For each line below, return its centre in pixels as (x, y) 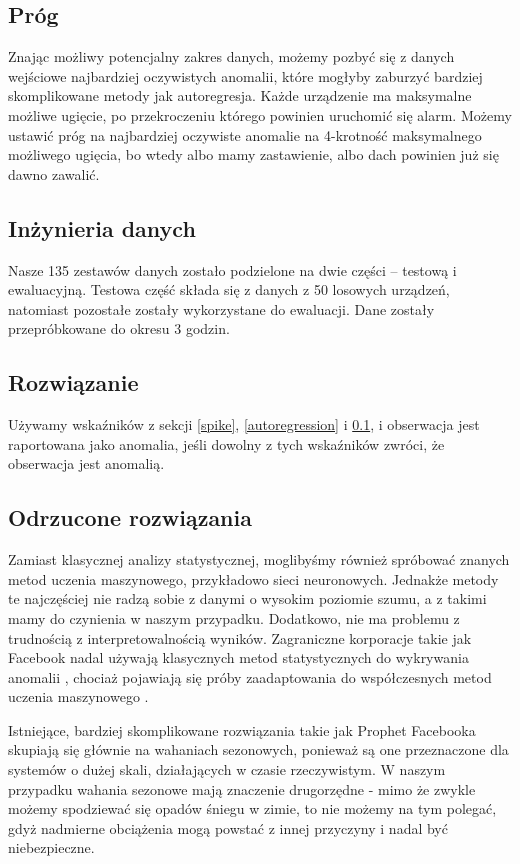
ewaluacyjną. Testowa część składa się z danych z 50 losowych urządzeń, (229, 289)
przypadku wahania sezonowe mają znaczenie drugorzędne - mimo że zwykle (242, 788)
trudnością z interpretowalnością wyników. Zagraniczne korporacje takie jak (240, 637)
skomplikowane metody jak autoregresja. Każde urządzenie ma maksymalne (240, 95)
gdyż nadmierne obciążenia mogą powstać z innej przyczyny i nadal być (228, 827)
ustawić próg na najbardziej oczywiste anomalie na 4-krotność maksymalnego (245, 134)
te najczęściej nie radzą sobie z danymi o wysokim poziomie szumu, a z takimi (247, 598)
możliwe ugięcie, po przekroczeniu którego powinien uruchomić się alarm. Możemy (260, 114)
